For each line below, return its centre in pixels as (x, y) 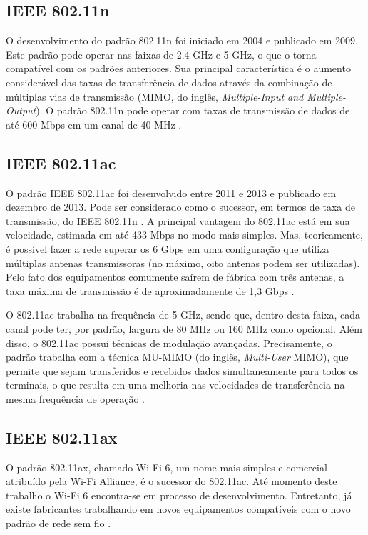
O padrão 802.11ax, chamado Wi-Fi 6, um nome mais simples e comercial (167, 467)
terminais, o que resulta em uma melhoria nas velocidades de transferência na (175, 385)
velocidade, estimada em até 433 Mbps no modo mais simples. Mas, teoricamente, (184, 235)
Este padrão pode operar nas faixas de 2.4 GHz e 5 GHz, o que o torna (161, 54)
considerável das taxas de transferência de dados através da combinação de (169, 82)
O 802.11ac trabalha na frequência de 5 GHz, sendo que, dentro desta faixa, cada (183, 315)
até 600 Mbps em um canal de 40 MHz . (94, 124)
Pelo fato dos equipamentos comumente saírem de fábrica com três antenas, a (175, 277)
